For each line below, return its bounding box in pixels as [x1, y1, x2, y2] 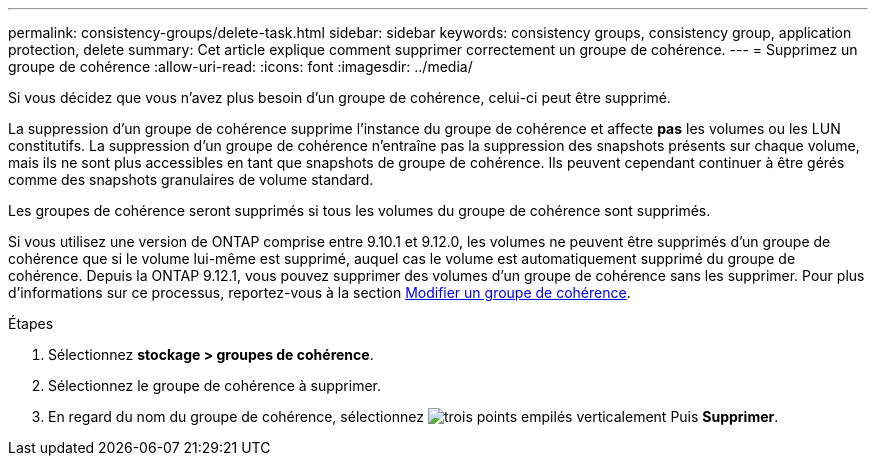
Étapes [8, 315, 54, 332]
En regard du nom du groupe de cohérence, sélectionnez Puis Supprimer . [48, 408, 779, 425]
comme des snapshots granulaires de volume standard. [8, 171, 374, 188]
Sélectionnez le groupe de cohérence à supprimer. [48, 377, 382, 394]
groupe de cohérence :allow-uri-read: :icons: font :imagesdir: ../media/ [8, 58, 473, 75]
